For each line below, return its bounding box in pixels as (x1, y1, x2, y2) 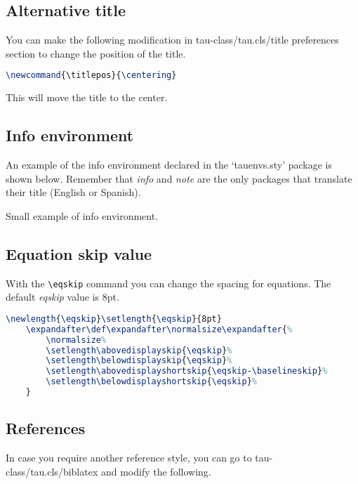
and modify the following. (100, 464, 211, 478)
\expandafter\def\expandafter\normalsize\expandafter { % (25, 324, 293, 334)
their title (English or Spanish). (6, 185, 141, 200)
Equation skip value (6, 242, 152, 264)
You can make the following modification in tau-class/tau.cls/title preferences (6, 32, 339, 47)
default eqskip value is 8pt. (6, 289, 119, 304)
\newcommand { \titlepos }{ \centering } (6, 70, 177, 81)
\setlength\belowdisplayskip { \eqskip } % (46, 355, 232, 366)
